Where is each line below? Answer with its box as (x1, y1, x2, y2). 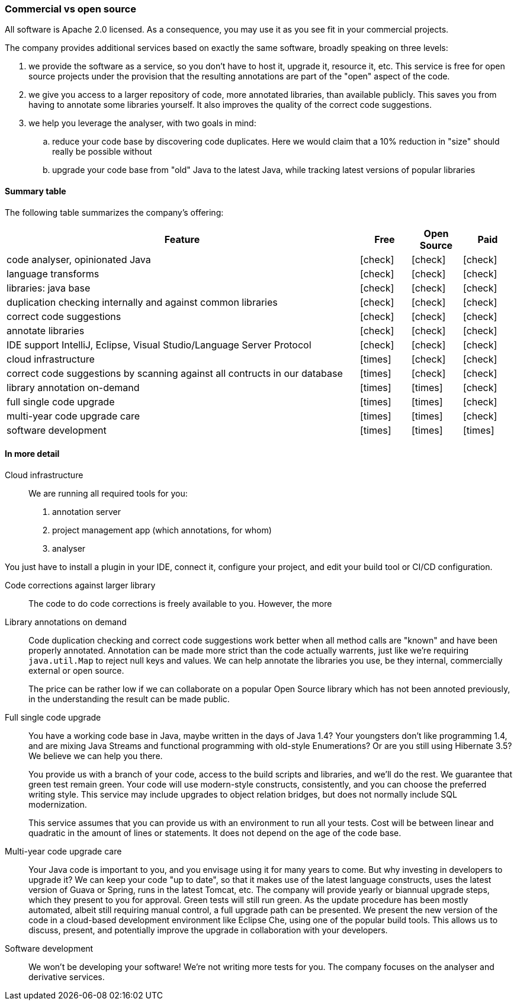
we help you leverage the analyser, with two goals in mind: (28, 118, 256, 129)
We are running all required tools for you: (28, 488, 188, 498)
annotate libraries (7, 324, 85, 337)
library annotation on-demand (7, 381, 140, 393)
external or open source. (28, 665, 124, 676)
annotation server (52, 506, 121, 517)
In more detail (5, 449, 60, 459)
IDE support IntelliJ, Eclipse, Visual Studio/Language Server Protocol (7, 338, 312, 351)
